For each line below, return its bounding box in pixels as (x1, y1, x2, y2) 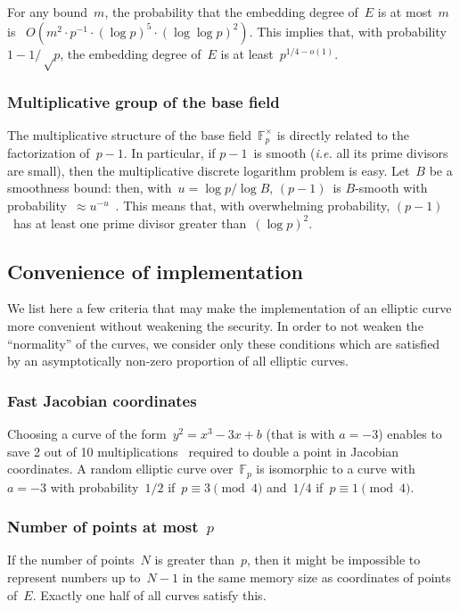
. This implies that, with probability (249, 21, 447, 40)
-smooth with (355, 178, 428, 197)
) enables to (378, 425, 442, 443)
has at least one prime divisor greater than (12, 213, 247, 232)
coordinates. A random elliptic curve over (7, 459, 234, 478)
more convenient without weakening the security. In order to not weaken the (7, 317, 423, 335)
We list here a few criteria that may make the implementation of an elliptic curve (7, 299, 452, 317)
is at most (377, 3, 432, 21)
